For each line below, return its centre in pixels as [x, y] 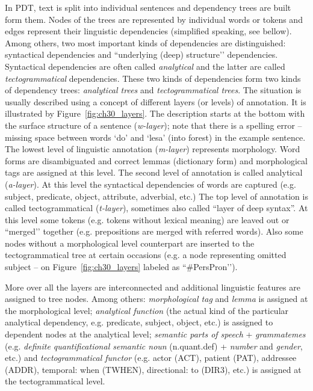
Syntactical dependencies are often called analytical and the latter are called [145, 66]
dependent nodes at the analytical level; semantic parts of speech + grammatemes [155, 334]
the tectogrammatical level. [55, 381]
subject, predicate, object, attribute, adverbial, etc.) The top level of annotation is [156, 196]
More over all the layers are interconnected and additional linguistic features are [153, 287]
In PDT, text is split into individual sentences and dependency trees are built [148, 7]
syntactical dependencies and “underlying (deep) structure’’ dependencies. [141, 54]
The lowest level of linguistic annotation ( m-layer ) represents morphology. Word [153, 149]
